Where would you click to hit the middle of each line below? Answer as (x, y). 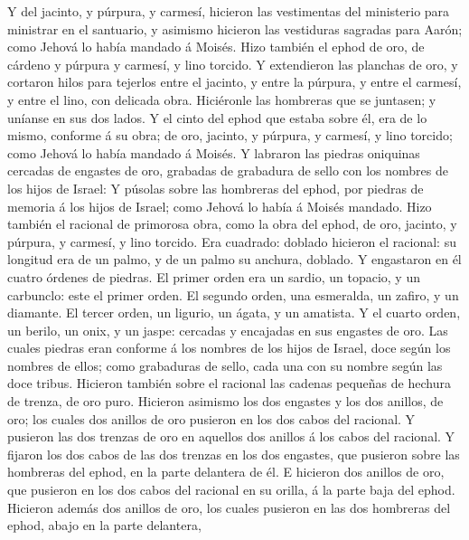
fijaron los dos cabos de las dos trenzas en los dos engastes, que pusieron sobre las (234, 454)
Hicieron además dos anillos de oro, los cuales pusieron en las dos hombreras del (229, 507)
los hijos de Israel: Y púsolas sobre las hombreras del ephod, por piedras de (216, 188)
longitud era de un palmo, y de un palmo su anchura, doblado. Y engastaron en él (234, 259)
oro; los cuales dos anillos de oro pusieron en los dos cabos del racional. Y (211, 418)
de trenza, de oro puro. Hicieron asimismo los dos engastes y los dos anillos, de (225, 401)
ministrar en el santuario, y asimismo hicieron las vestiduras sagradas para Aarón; (235, 28)
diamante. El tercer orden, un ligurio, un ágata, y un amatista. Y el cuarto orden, (234, 313)
